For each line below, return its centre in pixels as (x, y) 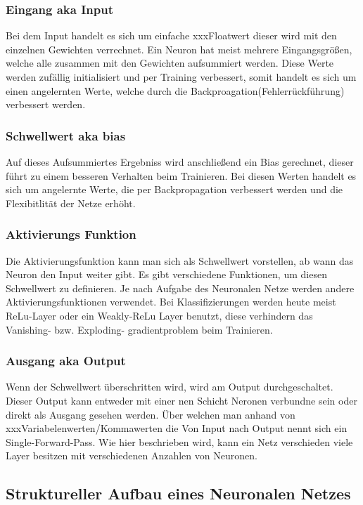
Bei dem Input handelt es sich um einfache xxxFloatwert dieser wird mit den (171, 35)
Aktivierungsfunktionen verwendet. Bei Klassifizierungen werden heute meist (171, 302)
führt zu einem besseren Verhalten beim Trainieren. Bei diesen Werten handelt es (181, 175)
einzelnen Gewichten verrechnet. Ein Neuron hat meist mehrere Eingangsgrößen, (179, 49)
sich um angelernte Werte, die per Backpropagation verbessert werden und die (174, 189)
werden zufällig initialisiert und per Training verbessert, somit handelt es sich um (181, 77)
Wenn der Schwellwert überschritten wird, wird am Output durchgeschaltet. (170, 387)
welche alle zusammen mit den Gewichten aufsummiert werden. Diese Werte (170, 63)
